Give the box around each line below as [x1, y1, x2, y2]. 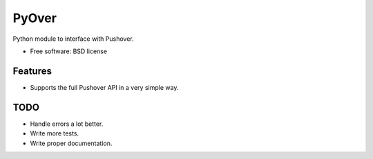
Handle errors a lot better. [30, 120, 104, 128]
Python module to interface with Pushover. [12, 35, 134, 43]
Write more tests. [30, 129, 79, 138]
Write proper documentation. [30, 139, 113, 147]
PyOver [12, 10, 57, 26]
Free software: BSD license [30, 47, 107, 55]
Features [12, 65, 52, 77]
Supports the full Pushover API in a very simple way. [30, 83, 179, 91]
